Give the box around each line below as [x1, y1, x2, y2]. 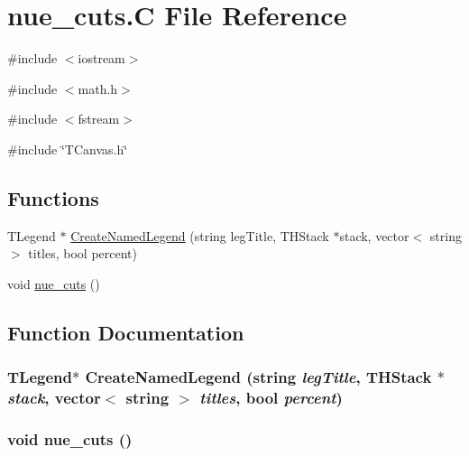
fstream [78, 109, 120, 128]
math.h [78, 79, 118, 98]
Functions [7, 183, 99, 211]
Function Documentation [7, 318, 244, 346]
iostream [78, 49, 125, 68]
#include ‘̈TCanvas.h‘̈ [7, 139, 128, 158]
